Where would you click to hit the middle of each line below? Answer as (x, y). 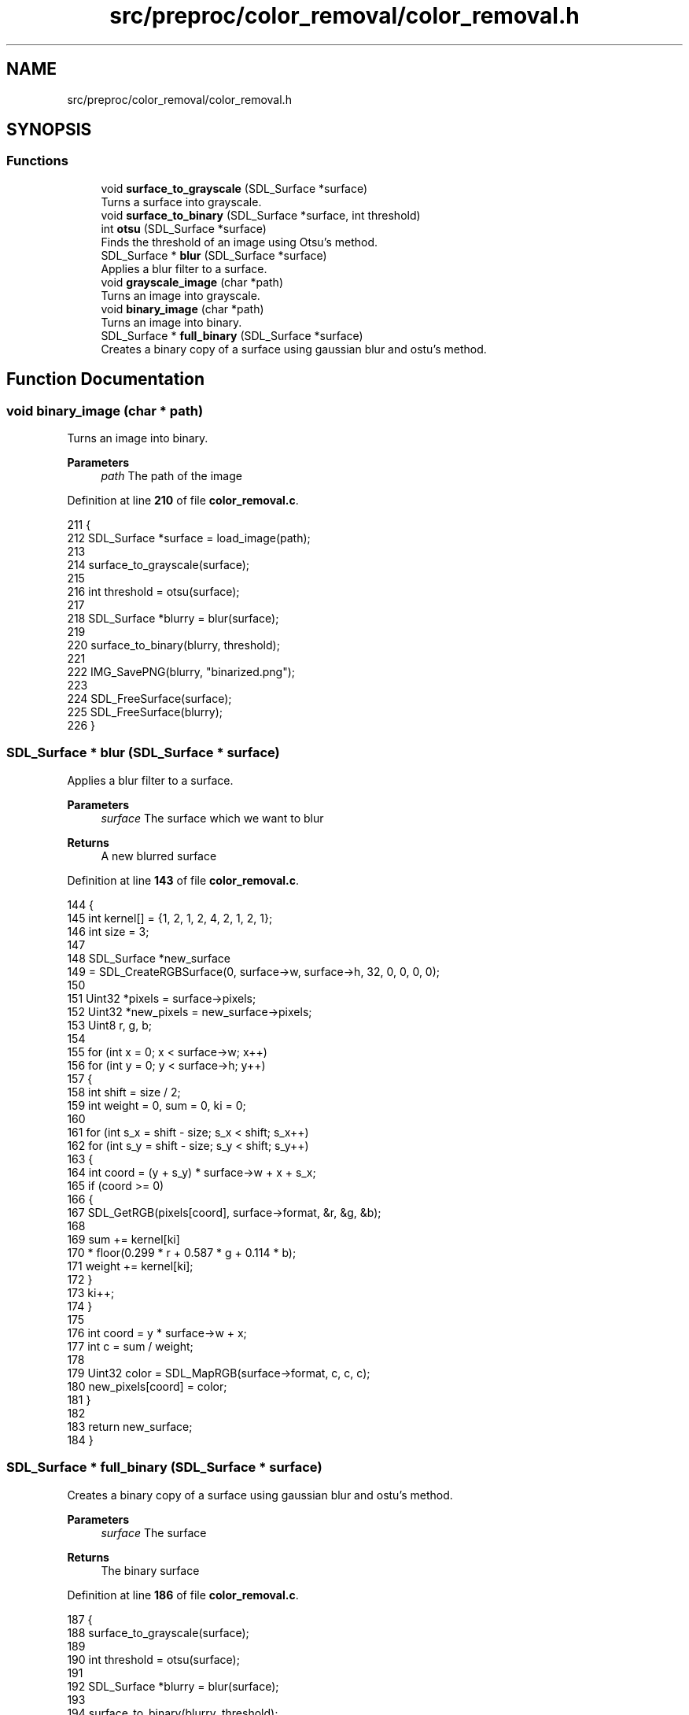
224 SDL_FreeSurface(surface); (149, 699)
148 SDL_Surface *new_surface (149, 958)
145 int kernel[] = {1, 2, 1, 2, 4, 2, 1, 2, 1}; (170, 918)
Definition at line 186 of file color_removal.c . (183, 1595)
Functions (37, 161)
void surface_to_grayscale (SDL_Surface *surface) (234, 188)
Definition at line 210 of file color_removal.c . (183, 501)
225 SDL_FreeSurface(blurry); (145, 712)
